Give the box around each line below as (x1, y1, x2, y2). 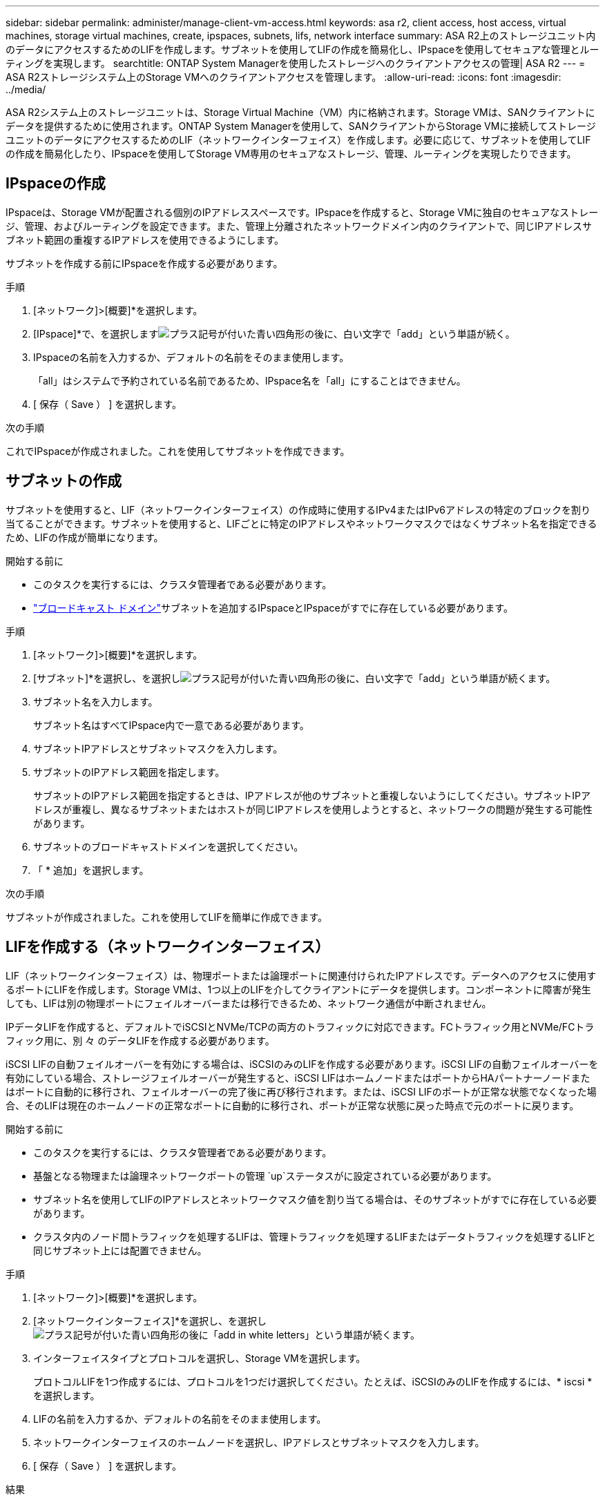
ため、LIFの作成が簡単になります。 (6, 531, 164, 543)
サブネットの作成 (6, 472, 122, 490)
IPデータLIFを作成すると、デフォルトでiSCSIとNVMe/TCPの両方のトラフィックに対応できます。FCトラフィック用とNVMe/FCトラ (6, 1020, 595, 1033)
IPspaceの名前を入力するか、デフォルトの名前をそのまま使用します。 (33, 351, 349, 363)
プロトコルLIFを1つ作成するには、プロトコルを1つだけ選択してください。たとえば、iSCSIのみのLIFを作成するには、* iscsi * (33, 1375, 593, 1387)
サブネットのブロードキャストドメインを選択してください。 (33, 840, 304, 853)
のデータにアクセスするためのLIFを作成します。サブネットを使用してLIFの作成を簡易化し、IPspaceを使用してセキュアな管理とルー (6, 43, 599, 55)
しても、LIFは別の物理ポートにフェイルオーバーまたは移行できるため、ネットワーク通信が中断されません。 (6, 997, 492, 1009)
